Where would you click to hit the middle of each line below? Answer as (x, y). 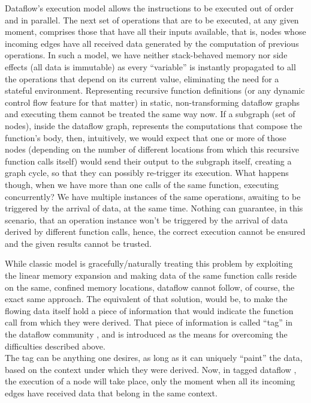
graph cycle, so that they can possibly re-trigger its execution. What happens (147, 173)
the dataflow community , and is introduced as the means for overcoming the (146, 334)
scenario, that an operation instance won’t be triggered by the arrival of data (147, 220)
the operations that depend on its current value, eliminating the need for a (142, 78)
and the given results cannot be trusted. (78, 243)
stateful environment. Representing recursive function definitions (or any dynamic (155, 90)
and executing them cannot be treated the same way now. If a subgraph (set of (150, 114)
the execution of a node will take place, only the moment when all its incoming (150, 381)
